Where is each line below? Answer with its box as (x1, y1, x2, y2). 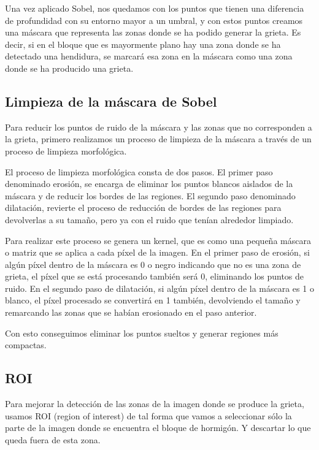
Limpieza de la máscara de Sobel (5, 91, 217, 110)
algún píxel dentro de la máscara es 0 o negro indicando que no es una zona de (5, 257, 301, 270)
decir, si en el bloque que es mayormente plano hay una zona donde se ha (5, 37, 281, 50)
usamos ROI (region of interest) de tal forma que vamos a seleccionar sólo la (5, 409, 292, 422)
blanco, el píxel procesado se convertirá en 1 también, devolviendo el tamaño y (5, 294, 301, 307)
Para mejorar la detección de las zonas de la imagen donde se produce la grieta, (5, 397, 304, 410)
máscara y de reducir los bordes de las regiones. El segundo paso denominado (5, 189, 296, 202)
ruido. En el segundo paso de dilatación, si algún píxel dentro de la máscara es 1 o (5, 281, 314, 294)
